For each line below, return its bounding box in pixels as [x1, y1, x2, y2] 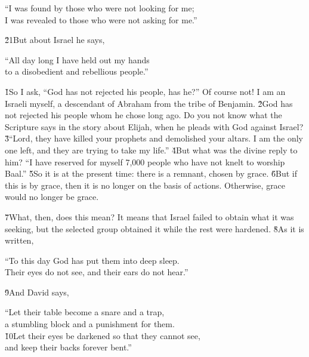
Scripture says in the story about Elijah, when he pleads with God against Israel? [5, 120, 304, 133]
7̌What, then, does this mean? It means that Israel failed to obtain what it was [5, 210, 294, 223]
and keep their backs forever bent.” [5, 341, 132, 353]
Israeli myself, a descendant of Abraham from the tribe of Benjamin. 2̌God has [5, 97, 293, 109]
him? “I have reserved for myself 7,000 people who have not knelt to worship [5, 155, 285, 168]
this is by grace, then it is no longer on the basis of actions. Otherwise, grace [5, 178, 286, 191]
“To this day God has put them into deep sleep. [5, 254, 180, 266]
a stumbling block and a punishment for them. [5, 318, 175, 330]
